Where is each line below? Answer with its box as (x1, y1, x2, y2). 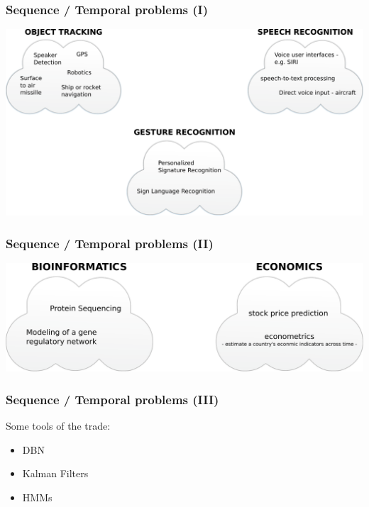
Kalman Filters (22, 466, 89, 481)
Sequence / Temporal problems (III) (6, 390, 219, 408)
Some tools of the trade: (6, 418, 111, 433)
